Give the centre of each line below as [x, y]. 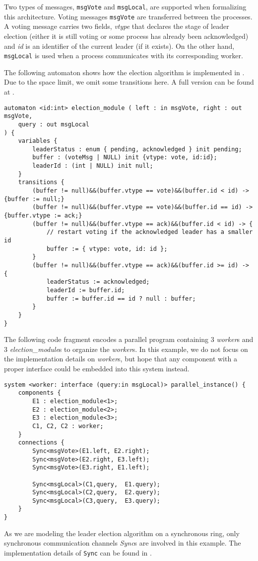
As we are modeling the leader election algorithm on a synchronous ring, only [122, 533]
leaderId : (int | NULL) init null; [93, 166]
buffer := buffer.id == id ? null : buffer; [121, 298]
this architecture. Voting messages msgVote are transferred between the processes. [128, 16]
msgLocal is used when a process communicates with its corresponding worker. [124, 56]
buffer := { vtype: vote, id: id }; [107, 249]
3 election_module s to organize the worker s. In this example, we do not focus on [126, 349]
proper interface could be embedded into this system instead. [97, 369]
